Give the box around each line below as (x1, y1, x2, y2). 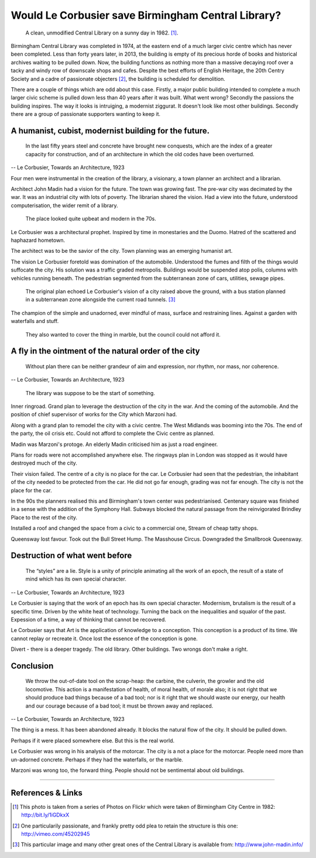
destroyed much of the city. (11, 459, 77, 466)
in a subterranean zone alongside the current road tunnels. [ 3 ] (25, 296, 176, 303)
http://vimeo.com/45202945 (21, 830, 90, 838)
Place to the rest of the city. (11, 514, 78, 521)
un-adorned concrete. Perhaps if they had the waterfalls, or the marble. (11, 756, 184, 763)
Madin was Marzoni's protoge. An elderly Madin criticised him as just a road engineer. (11, 441, 218, 448)
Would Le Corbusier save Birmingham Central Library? (11, 9, 281, 22)
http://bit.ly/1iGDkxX (21, 811, 70, 819)
